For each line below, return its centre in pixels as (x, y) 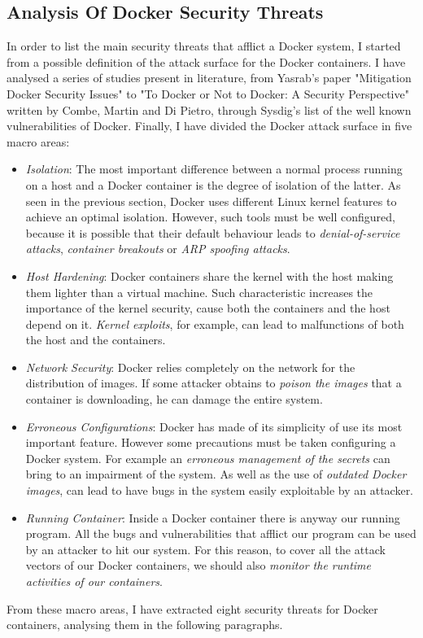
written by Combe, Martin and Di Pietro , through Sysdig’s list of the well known (209, 109)
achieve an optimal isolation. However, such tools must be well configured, (210, 217)
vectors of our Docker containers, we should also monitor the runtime (198, 565)
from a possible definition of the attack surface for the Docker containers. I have (206, 61)
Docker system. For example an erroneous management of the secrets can (208, 458)
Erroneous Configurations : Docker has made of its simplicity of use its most (214, 426)
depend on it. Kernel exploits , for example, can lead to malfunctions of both (215, 323)
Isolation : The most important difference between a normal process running (214, 169)
